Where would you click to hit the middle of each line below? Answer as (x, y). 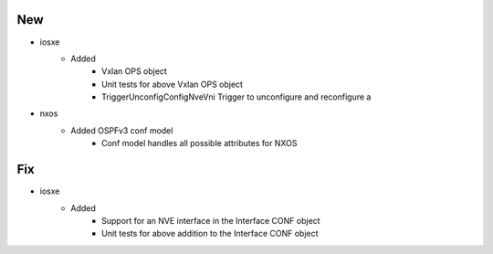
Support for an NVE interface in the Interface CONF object (211, 220)
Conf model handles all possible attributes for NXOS (199, 143)
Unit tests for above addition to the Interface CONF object (210, 234)
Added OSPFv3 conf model (122, 130)
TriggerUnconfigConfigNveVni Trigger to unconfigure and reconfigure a (236, 97)
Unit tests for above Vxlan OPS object (173, 84)
